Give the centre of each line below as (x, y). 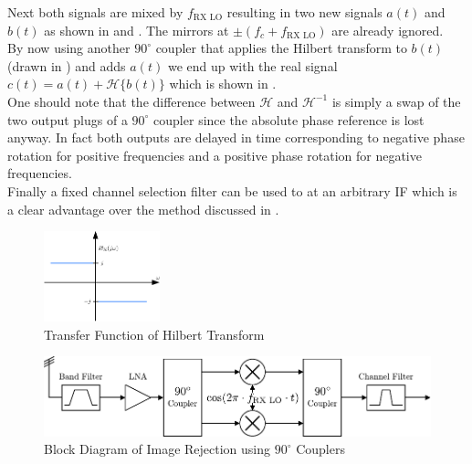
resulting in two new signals (304, 12)
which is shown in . (223, 84)
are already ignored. (388, 30)
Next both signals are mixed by (95, 12)
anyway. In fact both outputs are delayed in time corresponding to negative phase (236, 137)
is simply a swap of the (396, 101)
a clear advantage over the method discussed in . (143, 209)
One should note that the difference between (131, 101)
